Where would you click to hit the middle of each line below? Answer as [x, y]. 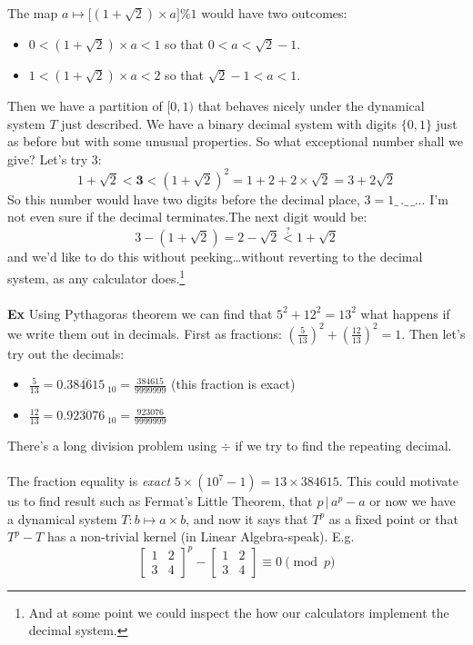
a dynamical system [62, 518]
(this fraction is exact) [233, 384]
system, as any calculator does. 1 [96, 276]
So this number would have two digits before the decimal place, [184, 198]
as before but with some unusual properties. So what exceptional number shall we [236, 141]
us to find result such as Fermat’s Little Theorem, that [160, 501]
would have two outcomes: [274, 13]
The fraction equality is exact [89, 481]
